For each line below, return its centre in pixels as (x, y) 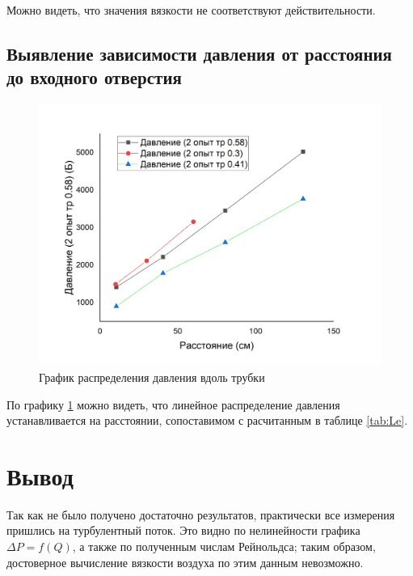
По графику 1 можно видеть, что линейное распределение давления (173, 404)
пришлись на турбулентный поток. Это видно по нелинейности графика (183, 530)
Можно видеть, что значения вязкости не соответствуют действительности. (191, 10)
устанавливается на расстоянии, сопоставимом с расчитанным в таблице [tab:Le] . (207, 420)
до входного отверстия (94, 77)
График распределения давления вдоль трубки (152, 377)
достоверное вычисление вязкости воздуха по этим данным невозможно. (185, 562)
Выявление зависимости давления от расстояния (199, 53)
